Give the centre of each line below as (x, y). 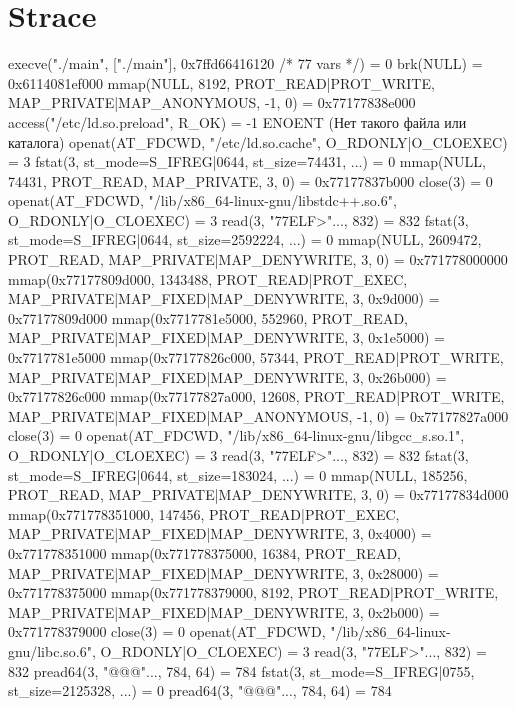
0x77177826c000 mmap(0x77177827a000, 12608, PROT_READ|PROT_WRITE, (256, 396)
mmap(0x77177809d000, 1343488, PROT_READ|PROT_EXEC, (208, 278)
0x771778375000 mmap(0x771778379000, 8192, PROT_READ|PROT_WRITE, (253, 592)
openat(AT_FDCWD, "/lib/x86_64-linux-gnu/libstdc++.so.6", (202, 200)
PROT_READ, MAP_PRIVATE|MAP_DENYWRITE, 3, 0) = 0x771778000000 (258, 259)
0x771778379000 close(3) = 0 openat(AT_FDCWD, (167, 631)
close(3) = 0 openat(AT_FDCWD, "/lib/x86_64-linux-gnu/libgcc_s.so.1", (236, 435)
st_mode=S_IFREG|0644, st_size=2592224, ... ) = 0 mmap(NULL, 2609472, (245, 239)
